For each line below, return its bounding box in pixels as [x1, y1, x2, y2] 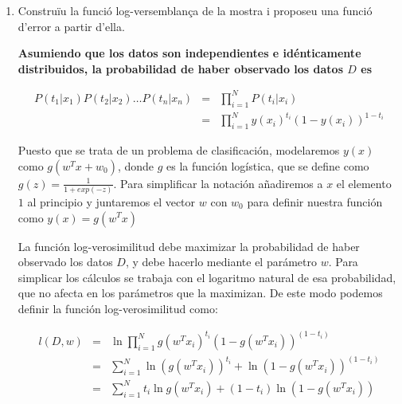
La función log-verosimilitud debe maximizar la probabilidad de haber [18, 237, 360, 254]
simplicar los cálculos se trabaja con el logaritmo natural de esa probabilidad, [18, 269, 396, 285]
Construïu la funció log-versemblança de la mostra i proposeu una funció [18, 2, 373, 18]
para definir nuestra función [247, 193, 383, 210]
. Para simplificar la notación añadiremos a [113, 175, 323, 191]
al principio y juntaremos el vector [27, 193, 196, 210]
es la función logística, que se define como [166, 157, 369, 174]
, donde [117, 157, 154, 174]
